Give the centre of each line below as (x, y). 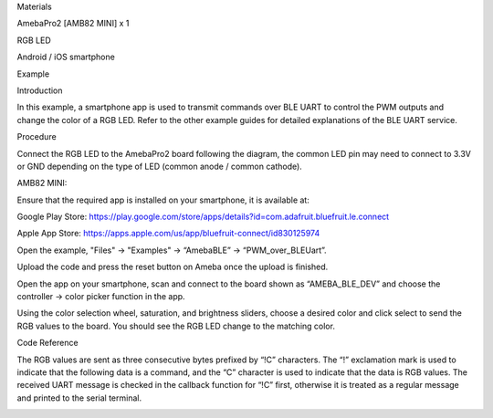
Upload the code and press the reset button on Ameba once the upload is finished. (173, 267)
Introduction (40, 90)
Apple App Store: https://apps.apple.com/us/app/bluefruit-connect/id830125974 (168, 234)
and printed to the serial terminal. (79, 398)
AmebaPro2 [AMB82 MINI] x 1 (73, 24)
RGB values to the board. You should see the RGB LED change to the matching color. (176, 326)
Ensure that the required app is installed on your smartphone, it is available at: (163, 200)
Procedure (37, 137)
